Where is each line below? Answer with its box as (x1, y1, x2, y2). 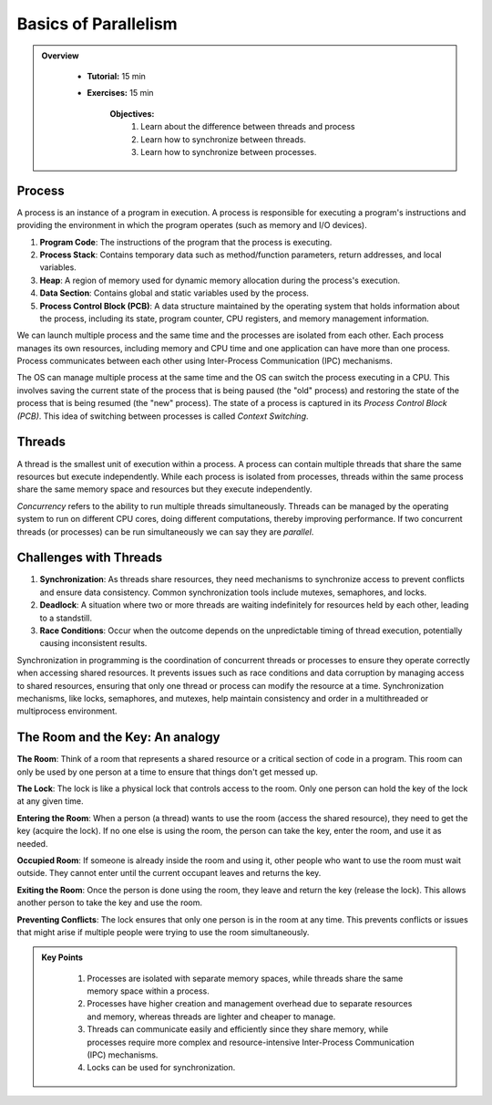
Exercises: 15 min (87, 88, 154, 99)
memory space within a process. (87, 985, 210, 996)
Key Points (41, 952, 84, 963)
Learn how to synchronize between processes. (140, 146, 317, 157)
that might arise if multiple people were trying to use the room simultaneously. (16, 926, 310, 937)
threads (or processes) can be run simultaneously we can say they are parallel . (16, 526, 314, 537)
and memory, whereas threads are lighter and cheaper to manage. (87, 1011, 336, 1022)
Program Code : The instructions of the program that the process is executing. (39, 236, 333, 247)
